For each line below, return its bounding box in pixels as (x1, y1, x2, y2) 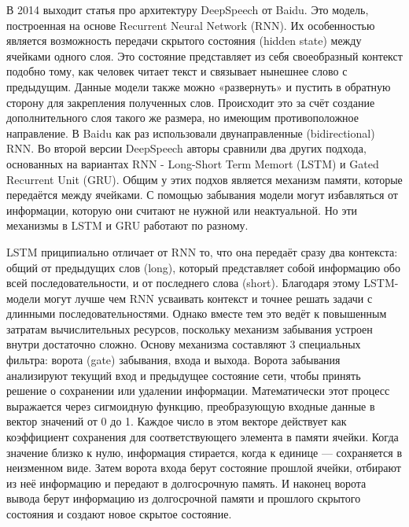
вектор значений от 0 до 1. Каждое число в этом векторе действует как (6, 413, 347, 429)
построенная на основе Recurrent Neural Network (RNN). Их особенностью (6, 17, 375, 33)
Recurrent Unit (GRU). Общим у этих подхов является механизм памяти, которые (6, 171, 403, 187)
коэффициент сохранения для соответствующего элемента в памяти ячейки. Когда (6, 429, 399, 445)
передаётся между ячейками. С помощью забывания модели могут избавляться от (6, 186, 398, 203)
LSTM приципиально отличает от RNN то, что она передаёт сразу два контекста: (6, 243, 398, 260)
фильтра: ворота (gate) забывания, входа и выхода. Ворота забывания (6, 352, 341, 368)
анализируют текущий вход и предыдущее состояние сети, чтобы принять (6, 367, 361, 383)
